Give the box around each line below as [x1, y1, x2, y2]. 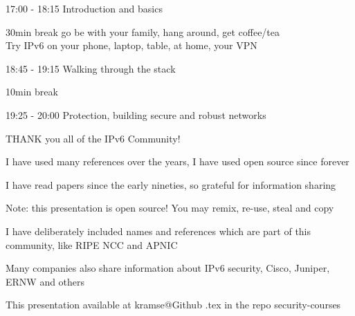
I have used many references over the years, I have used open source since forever [6, 154, 349, 169]
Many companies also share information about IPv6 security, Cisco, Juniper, [6, 261, 330, 275]
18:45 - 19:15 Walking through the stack [6, 61, 176, 75]
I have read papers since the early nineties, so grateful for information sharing [6, 177, 336, 192]
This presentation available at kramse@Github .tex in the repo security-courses [6, 297, 341, 312]
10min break [6, 84, 58, 99]
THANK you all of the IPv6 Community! [6, 131, 181, 145]
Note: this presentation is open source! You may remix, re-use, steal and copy [6, 201, 334, 215]
